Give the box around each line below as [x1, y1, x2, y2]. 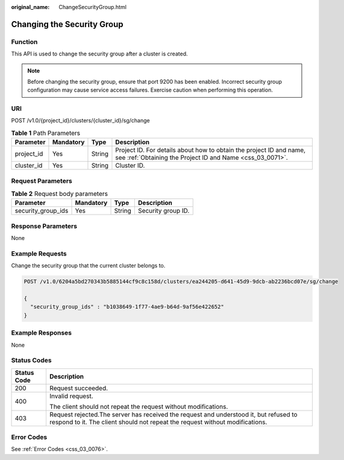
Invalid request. [49, 392, 93, 400]
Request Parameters [11, 177, 72, 185]
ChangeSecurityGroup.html [58, 4, 127, 10]
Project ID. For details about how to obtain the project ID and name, [115, 146, 306, 154]
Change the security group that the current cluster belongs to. [11, 262, 166, 269]
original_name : [11, 4, 50, 10]
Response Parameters [11, 222, 78, 230]
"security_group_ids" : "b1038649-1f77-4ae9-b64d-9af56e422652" [30, 303, 224, 310]
